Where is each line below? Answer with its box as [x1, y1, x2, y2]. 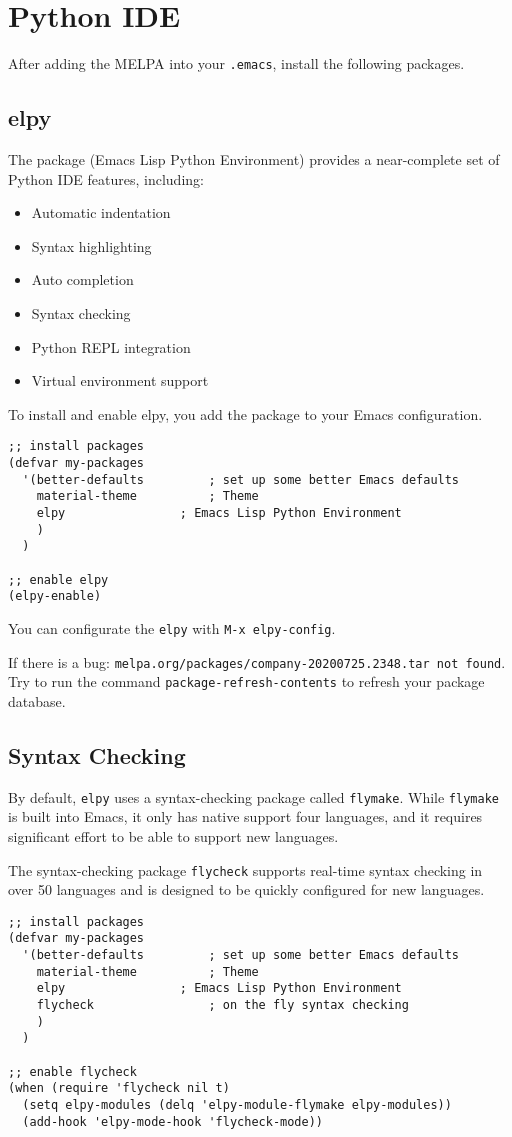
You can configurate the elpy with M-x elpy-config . [8, 617, 336, 638]
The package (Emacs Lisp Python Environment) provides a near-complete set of [8, 148, 500, 169]
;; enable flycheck [8, 1064, 137, 1079]
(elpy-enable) [8, 589, 102, 604]
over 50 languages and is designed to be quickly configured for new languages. [8, 879, 485, 900]
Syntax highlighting [31, 235, 152, 256]
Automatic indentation [31, 202, 171, 223]
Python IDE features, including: [8, 168, 204, 189]
